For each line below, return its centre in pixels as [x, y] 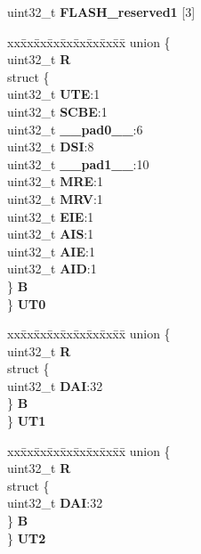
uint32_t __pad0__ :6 [75, 129]
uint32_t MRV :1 [55, 198]
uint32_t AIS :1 [51, 234]
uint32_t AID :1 [52, 269]
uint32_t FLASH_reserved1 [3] [101, 12]
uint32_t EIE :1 [51, 216]
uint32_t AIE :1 [51, 251]
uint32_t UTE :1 [54, 94]
